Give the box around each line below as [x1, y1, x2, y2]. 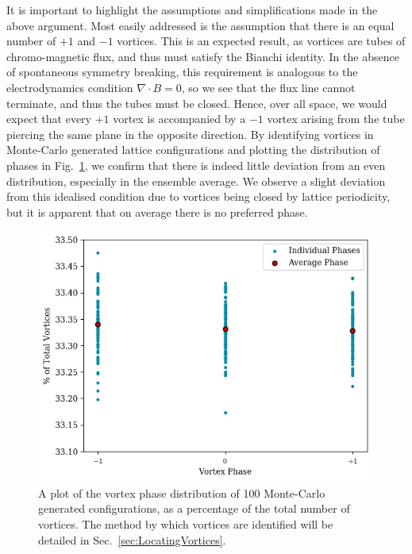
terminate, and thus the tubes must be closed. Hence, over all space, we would [6, 94, 387, 111]
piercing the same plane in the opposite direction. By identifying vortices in [6, 125, 374, 142]
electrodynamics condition [6, 79, 133, 95]
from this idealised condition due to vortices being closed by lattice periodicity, [6, 188, 391, 205]
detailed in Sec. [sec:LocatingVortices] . [38, 531, 226, 548]
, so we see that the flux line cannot [181, 79, 356, 95]
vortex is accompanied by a [113, 110, 246, 127]
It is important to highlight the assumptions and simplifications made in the [6, 2, 378, 17]
